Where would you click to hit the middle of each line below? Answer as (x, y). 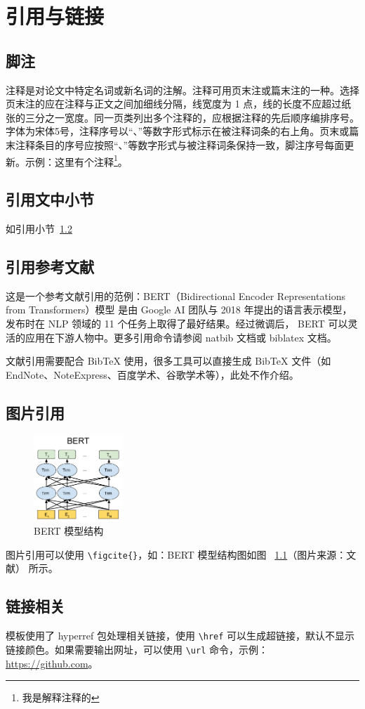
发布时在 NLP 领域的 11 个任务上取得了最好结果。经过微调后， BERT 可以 (177, 323)
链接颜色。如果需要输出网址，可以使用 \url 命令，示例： (137, 649)
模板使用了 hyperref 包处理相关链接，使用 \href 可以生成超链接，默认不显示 (180, 636)
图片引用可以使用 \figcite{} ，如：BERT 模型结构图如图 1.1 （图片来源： (176, 554)
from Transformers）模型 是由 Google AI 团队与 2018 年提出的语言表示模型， (179, 310)
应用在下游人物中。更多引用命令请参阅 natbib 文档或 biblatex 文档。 (181, 337)
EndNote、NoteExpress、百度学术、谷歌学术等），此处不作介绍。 (152, 374)
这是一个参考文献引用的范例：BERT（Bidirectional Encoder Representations (176, 295)
